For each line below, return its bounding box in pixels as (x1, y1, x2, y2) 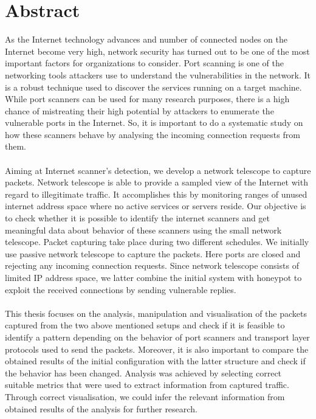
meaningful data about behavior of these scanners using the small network (5, 223, 282, 236)
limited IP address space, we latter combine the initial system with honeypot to (5, 271, 302, 283)
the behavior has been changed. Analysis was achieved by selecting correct (5, 366, 282, 379)
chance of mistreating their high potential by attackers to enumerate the (5, 104, 274, 117)
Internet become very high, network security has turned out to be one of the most (5, 44, 310, 57)
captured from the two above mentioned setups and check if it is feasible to (5, 319, 285, 331)
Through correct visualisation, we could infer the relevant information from (5, 390, 285, 403)
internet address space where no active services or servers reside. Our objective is (5, 199, 306, 212)
